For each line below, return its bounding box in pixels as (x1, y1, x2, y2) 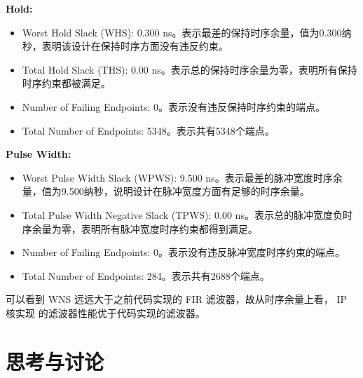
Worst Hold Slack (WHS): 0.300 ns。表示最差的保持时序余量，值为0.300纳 (22, 25, 352, 39)
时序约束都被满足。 (22, 76, 111, 90)
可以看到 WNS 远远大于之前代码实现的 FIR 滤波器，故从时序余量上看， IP (6, 292, 348, 306)
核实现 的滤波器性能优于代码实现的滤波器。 (6, 305, 205, 320)
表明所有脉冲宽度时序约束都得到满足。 (81, 221, 258, 236)
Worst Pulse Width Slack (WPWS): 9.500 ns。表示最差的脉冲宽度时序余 (22, 170, 343, 184)
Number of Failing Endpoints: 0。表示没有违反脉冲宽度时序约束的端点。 (22, 245, 345, 259)
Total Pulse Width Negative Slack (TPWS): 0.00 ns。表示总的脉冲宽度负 (22, 207, 343, 222)
